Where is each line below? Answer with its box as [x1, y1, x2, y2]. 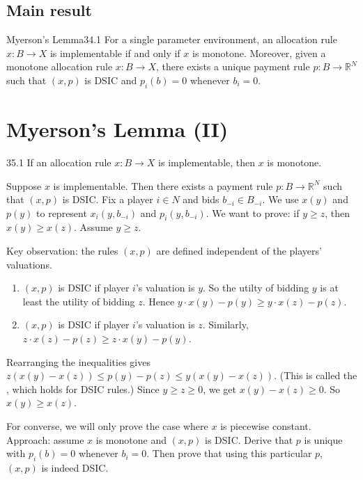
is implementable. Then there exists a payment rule [53, 178, 273, 193]
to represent [36, 205, 87, 220]
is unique [304, 432, 343, 447]
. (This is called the [274, 368, 357, 383]
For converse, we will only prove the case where [6, 419, 208, 433]
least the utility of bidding [22, 294, 135, 308]
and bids [183, 192, 219, 207]
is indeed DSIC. [41, 461, 109, 474]
